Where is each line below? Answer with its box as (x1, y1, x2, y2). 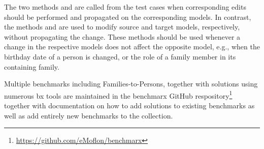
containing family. (4, 61, 59, 72)
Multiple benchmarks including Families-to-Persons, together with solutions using (4, 78, 258, 89)
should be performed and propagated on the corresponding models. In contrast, (4, 11, 251, 22)
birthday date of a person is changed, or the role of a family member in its (4, 51, 236, 62)
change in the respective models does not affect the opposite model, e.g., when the (4, 41, 260, 52)
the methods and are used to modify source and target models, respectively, (4, 21, 240, 32)
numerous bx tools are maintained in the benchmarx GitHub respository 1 (4, 88, 233, 101)
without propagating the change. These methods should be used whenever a (4, 31, 241, 42)
